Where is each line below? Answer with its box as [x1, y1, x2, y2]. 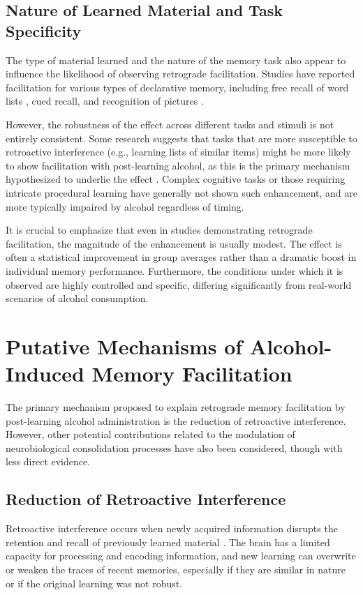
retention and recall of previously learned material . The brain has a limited [6, 534, 330, 549]
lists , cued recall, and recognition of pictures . [6, 93, 204, 108]
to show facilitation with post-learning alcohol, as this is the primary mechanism [6, 158, 350, 172]
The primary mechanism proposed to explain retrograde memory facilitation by [6, 400, 346, 414]
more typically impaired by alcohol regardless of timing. [6, 199, 244, 213]
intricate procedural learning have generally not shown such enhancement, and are [6, 185, 358, 199]
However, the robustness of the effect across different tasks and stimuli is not [6, 116, 334, 131]
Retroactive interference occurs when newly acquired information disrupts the [6, 521, 338, 536]
